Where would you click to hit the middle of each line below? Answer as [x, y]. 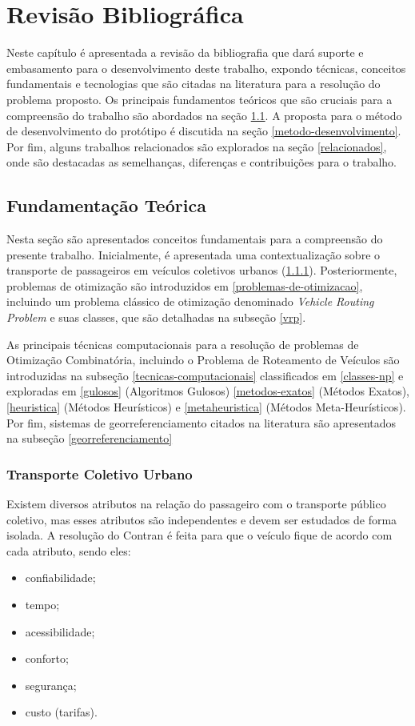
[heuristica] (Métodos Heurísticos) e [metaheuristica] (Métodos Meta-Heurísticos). [206, 407]
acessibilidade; [60, 631]
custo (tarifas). [61, 712]
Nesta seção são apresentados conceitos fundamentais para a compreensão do [195, 239]
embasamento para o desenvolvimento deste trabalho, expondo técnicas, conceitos [206, 68]
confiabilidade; [60, 578]
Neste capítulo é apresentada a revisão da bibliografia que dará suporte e [185, 52]
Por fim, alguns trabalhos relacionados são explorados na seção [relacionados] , [197, 146]
